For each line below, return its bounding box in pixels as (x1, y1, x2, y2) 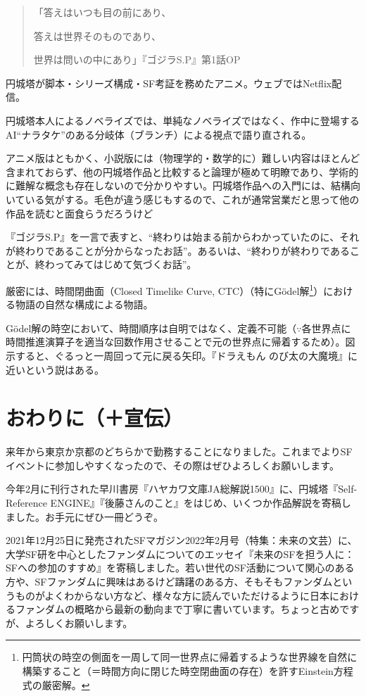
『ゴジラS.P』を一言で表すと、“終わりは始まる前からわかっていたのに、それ (6, 229, 360, 244)
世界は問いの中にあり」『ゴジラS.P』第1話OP (33, 52, 241, 67)
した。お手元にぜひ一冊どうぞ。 (15, 509, 163, 524)
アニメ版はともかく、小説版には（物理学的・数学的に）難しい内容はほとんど (6, 151, 360, 165)
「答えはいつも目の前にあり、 (33, 5, 172, 19)
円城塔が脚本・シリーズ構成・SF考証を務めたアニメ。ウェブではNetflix (6, 75, 332, 90)
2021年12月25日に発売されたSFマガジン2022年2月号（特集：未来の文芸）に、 (6, 533, 358, 548)
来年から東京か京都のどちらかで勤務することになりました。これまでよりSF (6, 444, 353, 459)
